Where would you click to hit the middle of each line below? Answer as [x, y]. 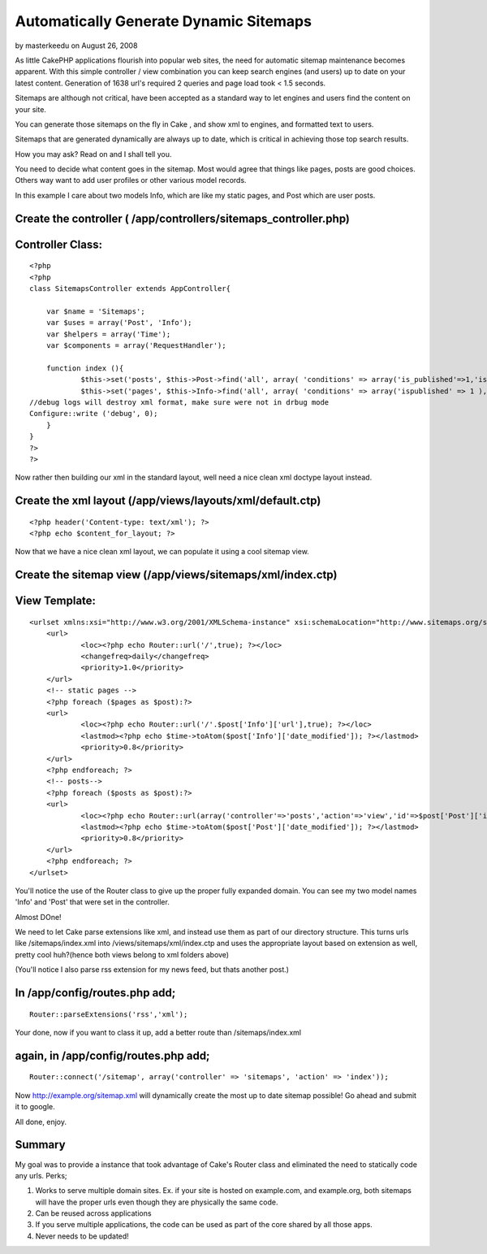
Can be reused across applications [93, 1213]
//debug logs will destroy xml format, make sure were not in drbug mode [179, 402]
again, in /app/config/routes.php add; [112, 1055]
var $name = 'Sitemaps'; [95, 311]
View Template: [56, 601]
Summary [40, 1145]
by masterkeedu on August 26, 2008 [76, 46]
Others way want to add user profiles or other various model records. [131, 180]
